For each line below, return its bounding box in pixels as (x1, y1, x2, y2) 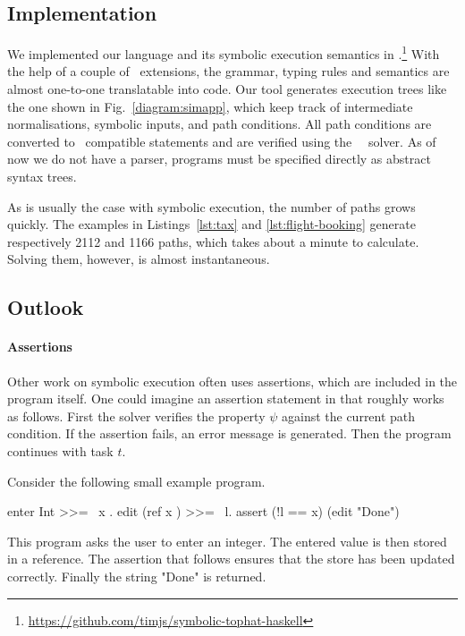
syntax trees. (7, 167, 77, 186)
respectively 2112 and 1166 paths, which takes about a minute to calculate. (7, 232, 419, 250)
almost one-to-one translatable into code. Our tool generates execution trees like (7, 80, 447, 98)
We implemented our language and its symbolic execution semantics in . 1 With (7, 42, 440, 63)
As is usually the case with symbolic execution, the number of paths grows (7, 197, 416, 216)
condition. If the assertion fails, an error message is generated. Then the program (7, 424, 452, 443)
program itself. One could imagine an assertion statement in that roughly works (7, 389, 444, 408)
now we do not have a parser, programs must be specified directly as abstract (7, 149, 431, 168)
